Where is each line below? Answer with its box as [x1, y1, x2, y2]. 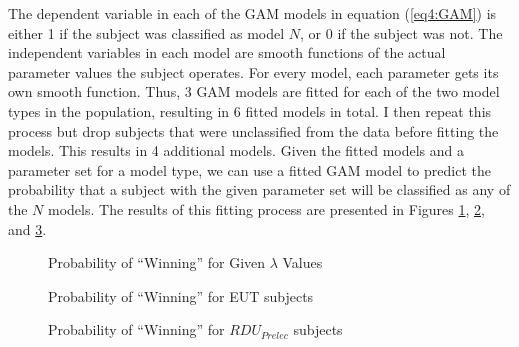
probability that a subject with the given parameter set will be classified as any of [8, 179, 511, 200]
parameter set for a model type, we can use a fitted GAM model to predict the [8, 159, 491, 180]
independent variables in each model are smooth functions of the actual [8, 42, 446, 63]
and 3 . [8, 218, 47, 239]
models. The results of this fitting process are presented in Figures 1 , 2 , [48, 198, 485, 219]
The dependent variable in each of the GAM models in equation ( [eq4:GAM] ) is [8, 3, 497, 23]
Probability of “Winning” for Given [48, 252, 266, 273]
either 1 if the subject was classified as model [8, 22, 285, 43]
